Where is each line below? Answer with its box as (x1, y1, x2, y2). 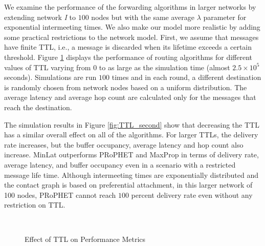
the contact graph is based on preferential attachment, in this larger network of (4, 179, 253, 190)
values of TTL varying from (4, 61, 91, 72)
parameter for (203, 11, 247, 22)
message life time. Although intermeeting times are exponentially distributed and (4, 169, 259, 180)
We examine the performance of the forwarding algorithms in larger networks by (4, 2, 256, 12)
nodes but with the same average (91, 11, 194, 22)
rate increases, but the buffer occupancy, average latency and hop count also (4, 139, 244, 150)
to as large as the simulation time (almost (99, 61, 230, 72)
